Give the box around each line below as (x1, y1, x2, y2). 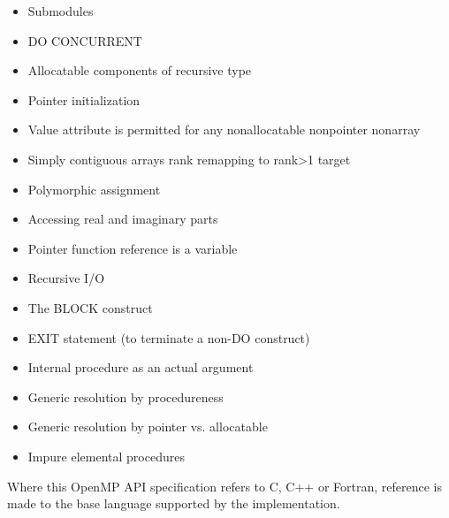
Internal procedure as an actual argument (27, 358, 254, 377)
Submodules (27, 2, 94, 19)
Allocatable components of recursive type (27, 61, 252, 80)
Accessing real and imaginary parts (27, 209, 218, 228)
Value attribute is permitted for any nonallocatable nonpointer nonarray (27, 120, 421, 139)
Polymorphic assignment (27, 179, 161, 198)
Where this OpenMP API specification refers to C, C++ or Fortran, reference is (7, 476, 442, 495)
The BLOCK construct (27, 298, 153, 316)
